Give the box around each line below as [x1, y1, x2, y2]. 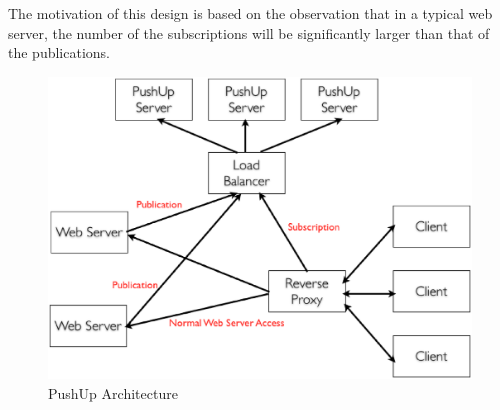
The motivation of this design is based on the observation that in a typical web [8, 3, 493, 23]
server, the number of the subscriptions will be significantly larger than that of [8, 22, 490, 43]
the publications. [8, 42, 110, 63]
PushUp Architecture [48, 383, 178, 404]
